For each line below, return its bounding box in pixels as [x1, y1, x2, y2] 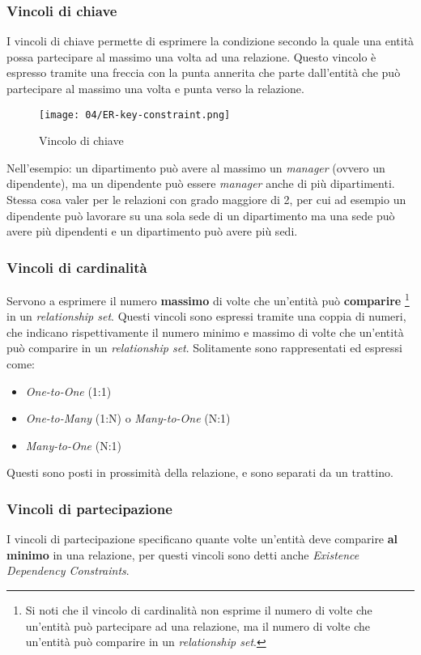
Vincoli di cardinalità [6, 257, 147, 277]
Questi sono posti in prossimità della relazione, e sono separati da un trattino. [6, 464, 393, 481]
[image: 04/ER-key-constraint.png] [39, 108, 231, 121]
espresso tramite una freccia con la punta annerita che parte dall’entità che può [6, 64, 401, 81]
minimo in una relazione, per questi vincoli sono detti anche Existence [6, 546, 359, 563]
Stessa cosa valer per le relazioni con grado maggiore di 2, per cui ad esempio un [6, 191, 406, 208]
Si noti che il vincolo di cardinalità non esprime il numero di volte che [25, 602, 372, 619]
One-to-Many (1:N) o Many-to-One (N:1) [25, 410, 231, 427]
